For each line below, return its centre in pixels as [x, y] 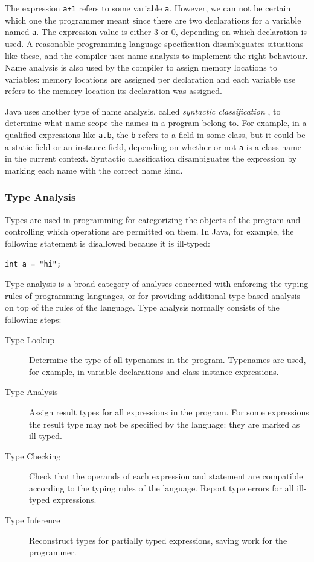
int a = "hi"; [33, 264]
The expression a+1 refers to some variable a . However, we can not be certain [148, 8]
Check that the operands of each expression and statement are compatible [166, 476]
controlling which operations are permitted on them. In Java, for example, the [149, 231]
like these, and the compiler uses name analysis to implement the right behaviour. [156, 55]
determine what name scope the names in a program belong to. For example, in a [156, 123]
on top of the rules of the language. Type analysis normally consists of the [142, 307]
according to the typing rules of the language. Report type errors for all [162, 488]
